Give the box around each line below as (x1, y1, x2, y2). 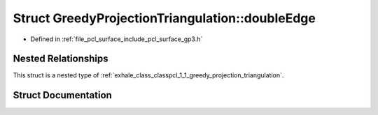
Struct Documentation (13, 89, 112, 101)
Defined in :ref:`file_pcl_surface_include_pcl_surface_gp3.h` (30, 35, 203, 43)
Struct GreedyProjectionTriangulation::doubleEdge (13, 10, 316, 26)
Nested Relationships (13, 53, 108, 65)
